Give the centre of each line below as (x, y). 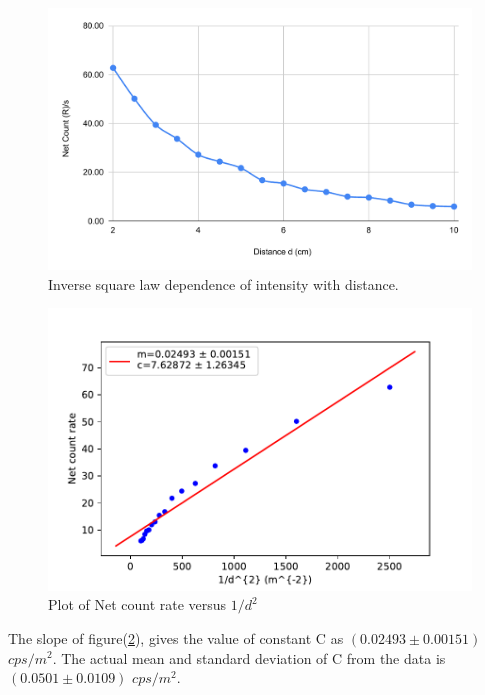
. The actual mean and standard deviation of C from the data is (249, 657)
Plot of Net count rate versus (137, 604)
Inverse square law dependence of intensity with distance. (223, 283)
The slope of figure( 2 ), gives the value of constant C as (176, 637)
